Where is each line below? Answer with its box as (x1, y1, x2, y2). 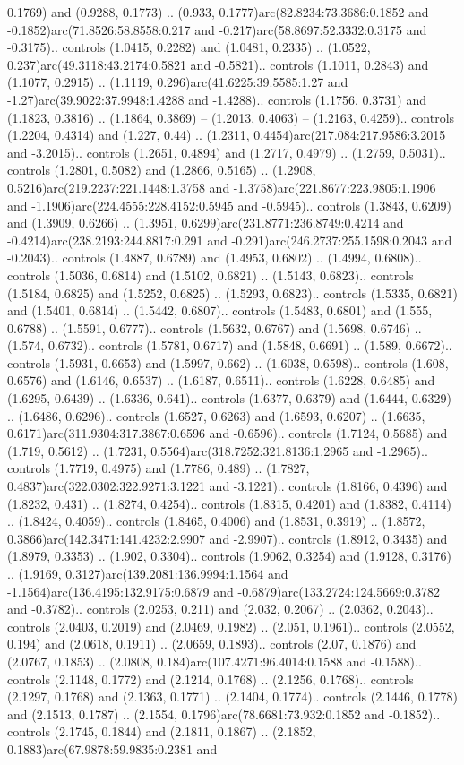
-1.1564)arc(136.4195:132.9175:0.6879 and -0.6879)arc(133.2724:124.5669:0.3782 (7, 581, 441, 600)
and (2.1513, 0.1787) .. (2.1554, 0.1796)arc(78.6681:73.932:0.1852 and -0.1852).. (7, 704, 441, 723)
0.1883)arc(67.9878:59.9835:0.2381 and (7, 739, 218, 758)
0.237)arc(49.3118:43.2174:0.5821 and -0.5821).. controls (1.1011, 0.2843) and (7, 55, 429, 73)
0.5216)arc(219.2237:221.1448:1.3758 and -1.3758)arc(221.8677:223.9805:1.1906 (7, 177, 436, 196)
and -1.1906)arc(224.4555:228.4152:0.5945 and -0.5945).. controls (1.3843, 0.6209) (7, 195, 452, 214)
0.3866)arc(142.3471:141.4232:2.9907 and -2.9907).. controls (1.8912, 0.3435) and (7, 529, 448, 547)
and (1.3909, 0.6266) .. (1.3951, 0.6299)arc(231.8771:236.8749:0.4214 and (7, 213, 404, 232)
